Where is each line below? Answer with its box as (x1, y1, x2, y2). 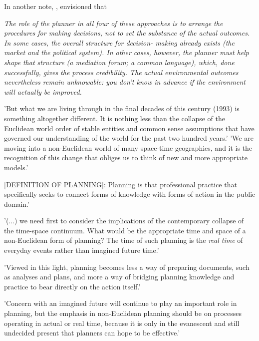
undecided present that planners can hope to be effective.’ (4, 327, 180, 338)
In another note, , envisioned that (4, 1, 107, 11)
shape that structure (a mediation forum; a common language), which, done (4, 57, 235, 67)
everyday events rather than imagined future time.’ (4, 245, 159, 255)
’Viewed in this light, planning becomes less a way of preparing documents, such (4, 261, 250, 272)
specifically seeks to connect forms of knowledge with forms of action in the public (4, 189, 256, 199)
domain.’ (4, 198, 29, 209)
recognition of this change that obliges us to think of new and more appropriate (4, 152, 248, 163)
